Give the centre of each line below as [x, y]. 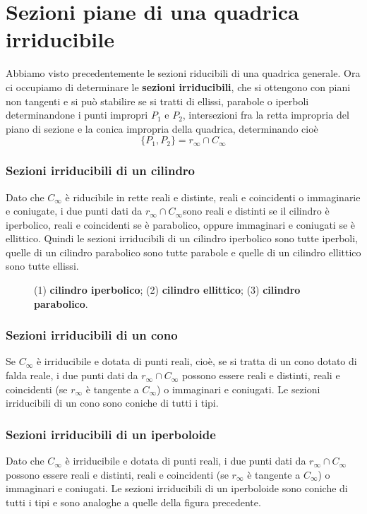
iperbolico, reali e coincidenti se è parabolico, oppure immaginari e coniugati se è [181, 224]
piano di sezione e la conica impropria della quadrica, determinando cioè [162, 128]
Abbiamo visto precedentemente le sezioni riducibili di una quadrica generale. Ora [183, 73]
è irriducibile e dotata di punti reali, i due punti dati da [186, 461]
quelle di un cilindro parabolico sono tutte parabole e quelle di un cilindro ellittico [183, 252]
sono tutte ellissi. [42, 266]
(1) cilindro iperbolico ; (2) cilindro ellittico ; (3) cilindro [167, 290]
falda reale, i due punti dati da [72, 375]
